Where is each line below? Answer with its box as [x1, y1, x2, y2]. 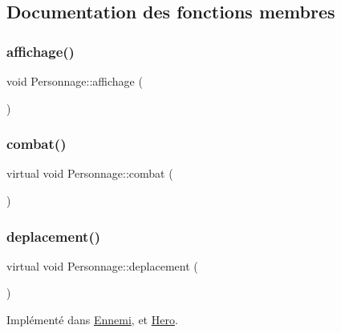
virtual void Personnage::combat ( [6, 165, 173, 182]
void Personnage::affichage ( [6, 73, 143, 89]
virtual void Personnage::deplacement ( [6, 257, 198, 274]
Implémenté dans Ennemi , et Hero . [6, 311, 178, 327]
